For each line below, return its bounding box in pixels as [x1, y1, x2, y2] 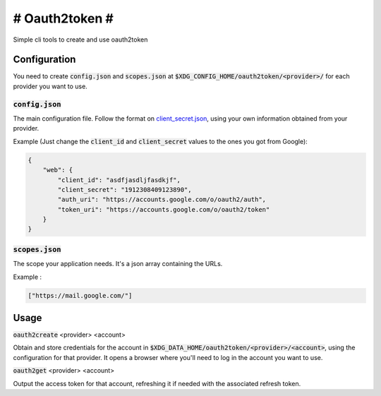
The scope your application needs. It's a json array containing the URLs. [13, 260, 223, 268]
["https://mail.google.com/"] [28, 292, 133, 299]
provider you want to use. [13, 82, 87, 90]
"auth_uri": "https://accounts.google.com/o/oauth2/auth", [57, 196, 267, 204]
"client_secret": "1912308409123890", [57, 186, 192, 193]
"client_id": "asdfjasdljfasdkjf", [57, 176, 181, 184]
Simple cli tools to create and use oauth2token [13, 35, 148, 44]
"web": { [42, 166, 73, 174]
